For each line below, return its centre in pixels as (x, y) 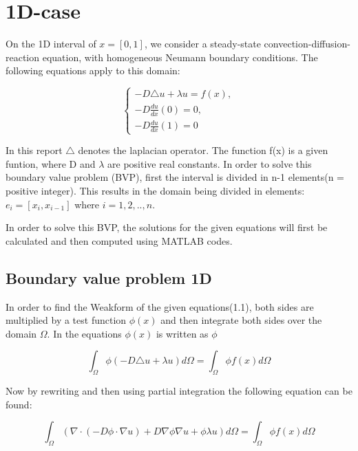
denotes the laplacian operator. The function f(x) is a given (203, 150)
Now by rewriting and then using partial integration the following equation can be (179, 391)
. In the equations (84, 333)
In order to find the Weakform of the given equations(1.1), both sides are (160, 306)
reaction (23, 57)
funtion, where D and (51, 163)
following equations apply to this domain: (93, 70)
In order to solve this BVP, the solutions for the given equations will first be (167, 227)
